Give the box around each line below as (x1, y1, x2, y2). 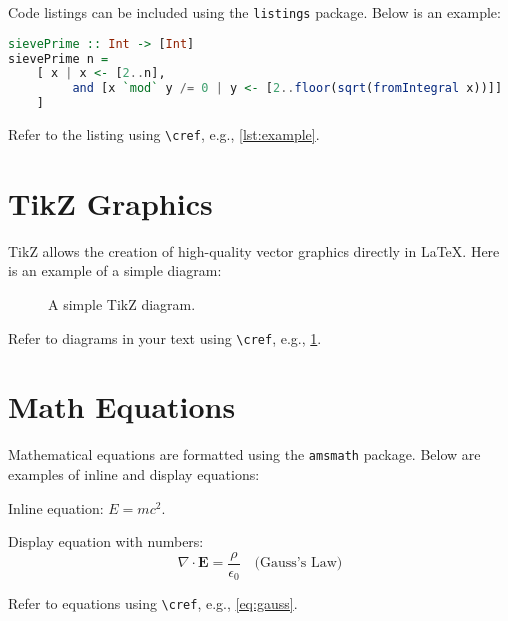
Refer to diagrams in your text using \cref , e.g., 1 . (8, 327, 322, 348)
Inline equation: (8, 497, 104, 518)
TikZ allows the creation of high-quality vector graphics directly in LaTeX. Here (8, 240, 500, 261)
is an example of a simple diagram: (8, 260, 222, 281)
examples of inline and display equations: (8, 464, 260, 485)
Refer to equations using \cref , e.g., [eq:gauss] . (8, 593, 298, 614)
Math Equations (8, 386, 236, 427)
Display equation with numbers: (8, 531, 204, 552)
